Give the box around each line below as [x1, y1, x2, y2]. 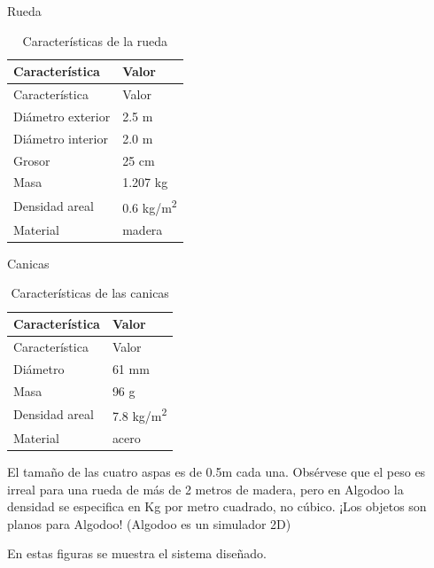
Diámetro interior [13, 128, 108, 147]
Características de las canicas [11, 284, 169, 302]
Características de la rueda [22, 31, 168, 50]
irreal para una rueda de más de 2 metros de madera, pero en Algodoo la [7, 479, 404, 498]
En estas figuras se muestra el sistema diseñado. [7, 544, 267, 563]
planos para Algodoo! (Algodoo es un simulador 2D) [7, 514, 291, 533]
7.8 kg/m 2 [112, 404, 167, 425]
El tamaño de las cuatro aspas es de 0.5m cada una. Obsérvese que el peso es [7, 463, 426, 480]
